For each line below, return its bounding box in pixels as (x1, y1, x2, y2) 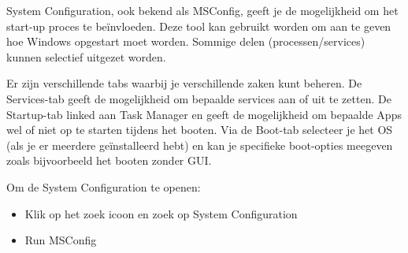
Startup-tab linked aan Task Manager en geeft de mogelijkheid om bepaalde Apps (6, 106, 402, 122)
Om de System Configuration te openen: (6, 178, 201, 195)
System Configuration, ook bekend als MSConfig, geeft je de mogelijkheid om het (6, 2, 399, 18)
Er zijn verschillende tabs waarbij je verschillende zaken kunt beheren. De (6, 75, 362, 91)
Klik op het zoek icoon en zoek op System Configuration (24, 205, 298, 221)
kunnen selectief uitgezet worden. (6, 48, 166, 65)
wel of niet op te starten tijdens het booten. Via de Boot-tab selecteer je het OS (6, 121, 393, 138)
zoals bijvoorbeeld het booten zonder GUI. (6, 152, 212, 169)
